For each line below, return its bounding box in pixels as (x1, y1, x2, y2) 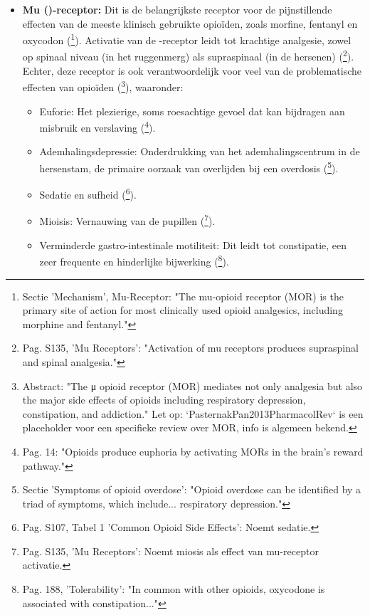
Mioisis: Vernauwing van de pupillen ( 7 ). (39, 211, 216, 228)
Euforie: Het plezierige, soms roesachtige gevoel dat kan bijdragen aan (39, 103, 345, 118)
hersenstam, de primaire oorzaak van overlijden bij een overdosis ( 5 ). (39, 158, 339, 175)
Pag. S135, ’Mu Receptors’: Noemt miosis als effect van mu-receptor (22, 543, 319, 558)
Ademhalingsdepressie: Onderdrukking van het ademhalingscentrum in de (39, 144, 360, 159)
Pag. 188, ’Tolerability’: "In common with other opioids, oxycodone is (22, 582, 325, 596)
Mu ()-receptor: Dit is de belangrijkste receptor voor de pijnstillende (22, 2, 332, 16)
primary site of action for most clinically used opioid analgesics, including (22, 303, 343, 317)
